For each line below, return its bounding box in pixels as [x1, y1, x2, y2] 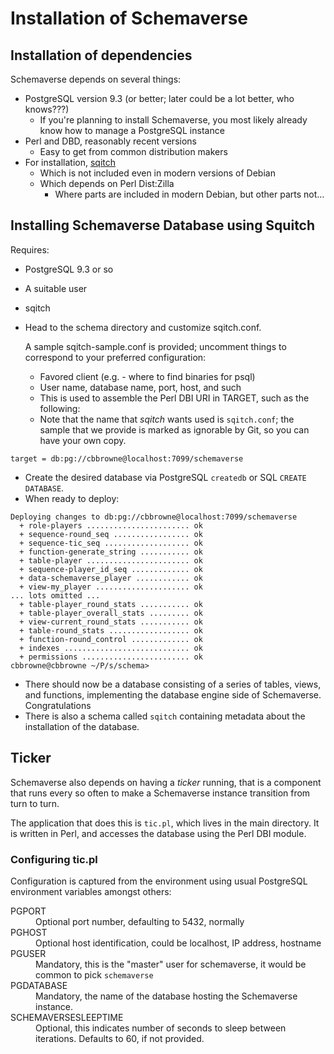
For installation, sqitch [24, 157, 116, 168]
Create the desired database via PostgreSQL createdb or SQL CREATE [24, 471, 307, 483]
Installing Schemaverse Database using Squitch [10, 217, 316, 234]
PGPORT [10, 905, 47, 917]
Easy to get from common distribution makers [39, 146, 228, 157]
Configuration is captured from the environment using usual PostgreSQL [10, 875, 308, 887]
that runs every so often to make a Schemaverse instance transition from [10, 787, 311, 799]
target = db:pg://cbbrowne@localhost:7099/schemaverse [10, 453, 244, 464]
